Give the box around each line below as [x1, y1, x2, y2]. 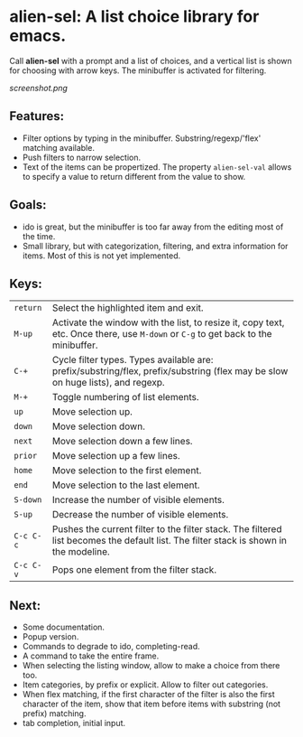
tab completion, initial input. [22, 718, 126, 729]
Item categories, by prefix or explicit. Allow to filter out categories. [22, 679, 269, 690]
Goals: [9, 197, 47, 213]
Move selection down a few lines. [51, 435, 193, 448]
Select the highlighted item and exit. [51, 302, 205, 314]
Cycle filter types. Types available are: [51, 354, 214, 367]
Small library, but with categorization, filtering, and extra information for [22, 240, 289, 251]
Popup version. [22, 631, 79, 642]
